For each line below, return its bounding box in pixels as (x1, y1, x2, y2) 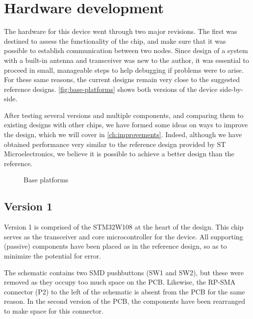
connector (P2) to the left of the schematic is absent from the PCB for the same (4, 286, 245, 296)
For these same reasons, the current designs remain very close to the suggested (4, 74, 240, 85)
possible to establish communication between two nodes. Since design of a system (4, 45, 248, 56)
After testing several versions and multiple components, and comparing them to (4, 110, 244, 120)
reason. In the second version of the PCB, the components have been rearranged (4, 296, 246, 306)
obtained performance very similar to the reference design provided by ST (4, 139, 226, 149)
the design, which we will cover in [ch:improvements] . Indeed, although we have (4, 129, 242, 140)
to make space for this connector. (4, 305, 103, 316)
